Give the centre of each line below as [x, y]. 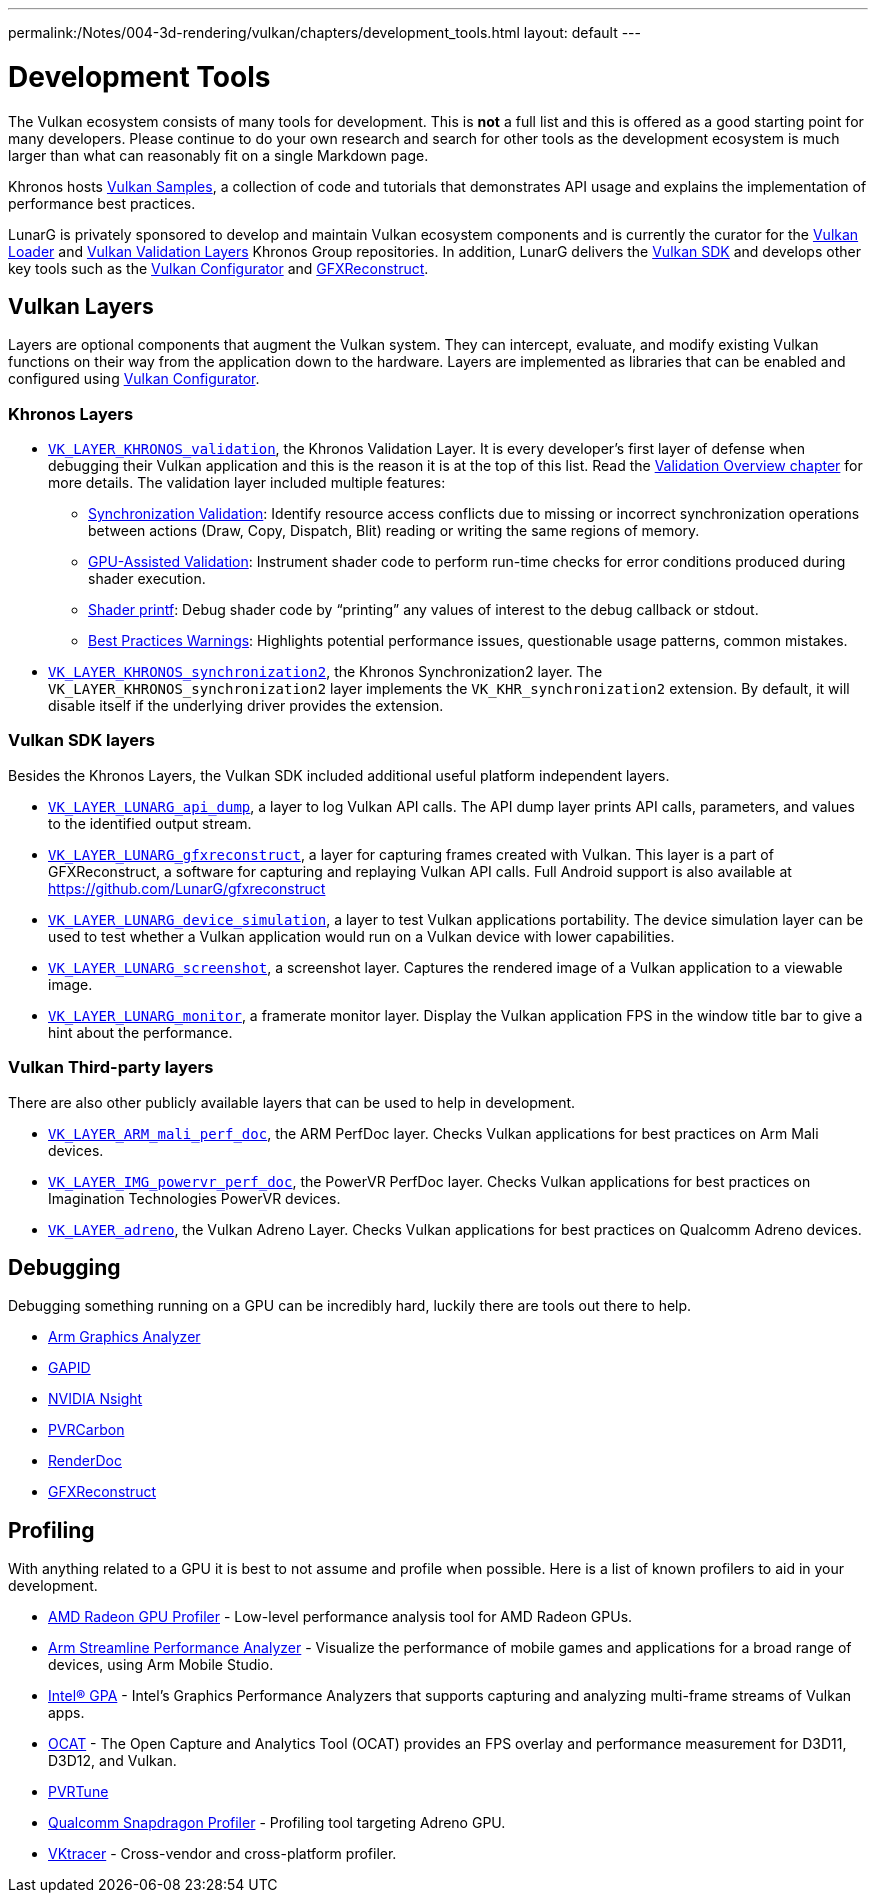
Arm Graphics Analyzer [124, 1337]
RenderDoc [85, 1461]
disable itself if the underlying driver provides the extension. [246, 706]
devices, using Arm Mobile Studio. [161, 1665]
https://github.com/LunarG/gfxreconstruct [187, 888]
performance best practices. [102, 203]
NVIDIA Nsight [95, 1399]
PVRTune [78, 1792]
